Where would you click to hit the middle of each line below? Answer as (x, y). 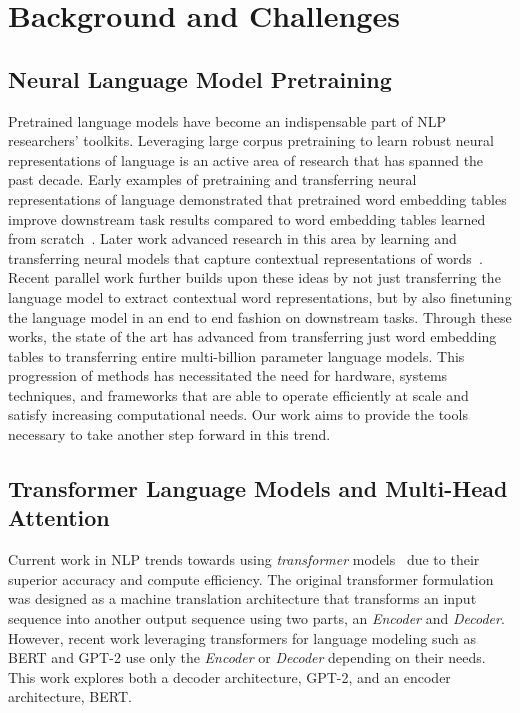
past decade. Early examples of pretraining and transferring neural (212, 179)
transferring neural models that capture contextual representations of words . (245, 257)
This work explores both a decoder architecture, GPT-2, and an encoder (229, 676)
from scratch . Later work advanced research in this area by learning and (232, 238)
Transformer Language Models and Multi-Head (258, 488)
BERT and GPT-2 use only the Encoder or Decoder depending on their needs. (247, 657)
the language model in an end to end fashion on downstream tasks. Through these (260, 316)
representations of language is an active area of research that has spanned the (246, 159)
